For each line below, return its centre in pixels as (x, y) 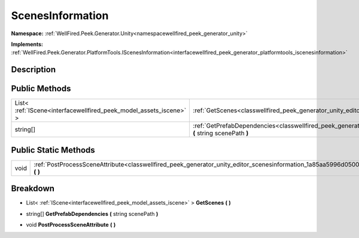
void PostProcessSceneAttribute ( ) (71, 225)
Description (34, 69)
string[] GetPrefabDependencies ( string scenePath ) (92, 214)
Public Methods (41, 89)
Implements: (27, 44)
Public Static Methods (53, 150)
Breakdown (33, 189)
